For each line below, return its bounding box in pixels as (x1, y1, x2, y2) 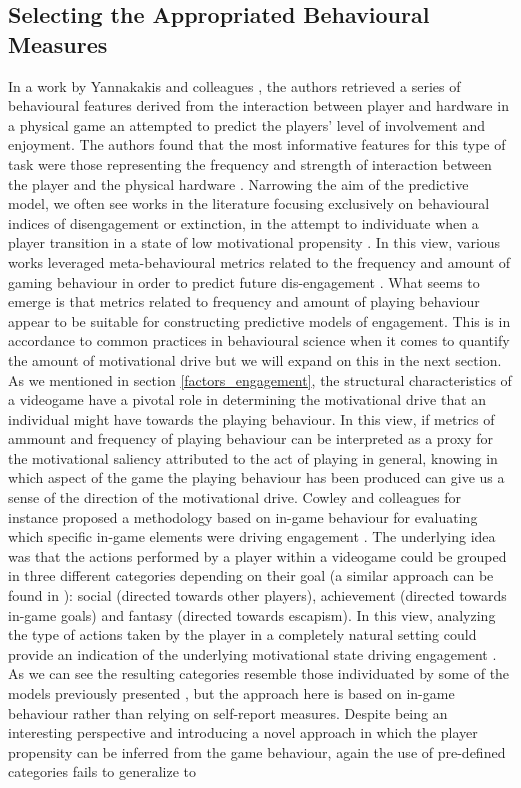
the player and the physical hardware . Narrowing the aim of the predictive (8, 173, 469, 194)
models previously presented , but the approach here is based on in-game (8, 683, 455, 703)
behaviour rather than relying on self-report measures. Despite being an (8, 702, 448, 723)
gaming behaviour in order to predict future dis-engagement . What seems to (8, 271, 480, 292)
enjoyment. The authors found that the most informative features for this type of (8, 134, 506, 155)
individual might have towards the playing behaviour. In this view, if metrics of (8, 408, 495, 429)
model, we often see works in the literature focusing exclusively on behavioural (8, 193, 490, 214)
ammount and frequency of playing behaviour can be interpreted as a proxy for (8, 428, 493, 449)
